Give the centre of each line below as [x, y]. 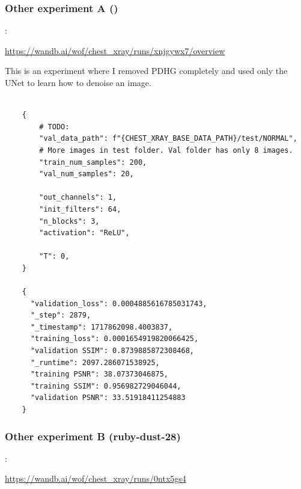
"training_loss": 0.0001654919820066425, [114, 339]
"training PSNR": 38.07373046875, [99, 374]
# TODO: [54, 127]
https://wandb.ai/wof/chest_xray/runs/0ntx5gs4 [96, 478]
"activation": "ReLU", [84, 233]
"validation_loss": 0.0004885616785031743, [119, 303]
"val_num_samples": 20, [87, 174]
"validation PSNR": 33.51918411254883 [108, 398]
